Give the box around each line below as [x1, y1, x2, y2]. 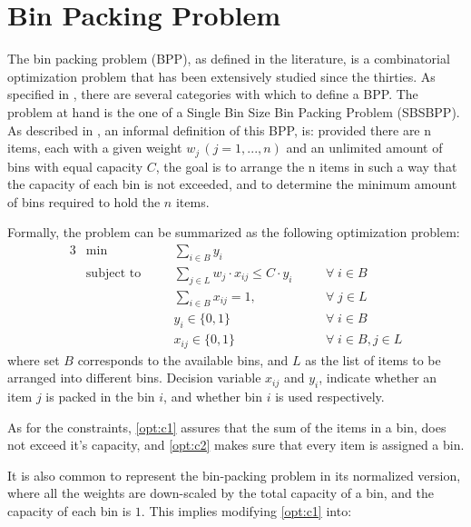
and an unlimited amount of [286, 138, 443, 157]
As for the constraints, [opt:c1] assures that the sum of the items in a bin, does [7, 417, 446, 436]
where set [7, 350, 60, 369]
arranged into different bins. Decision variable [7, 368, 261, 387]
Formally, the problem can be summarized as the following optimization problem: [7, 223, 460, 242]
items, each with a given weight [7, 138, 182, 157]
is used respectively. [275, 387, 385, 406]
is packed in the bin [45, 387, 155, 406]
